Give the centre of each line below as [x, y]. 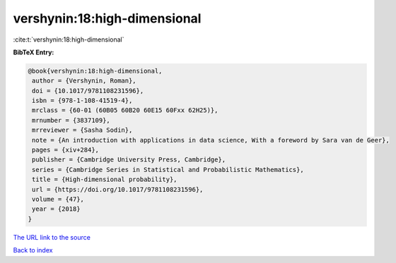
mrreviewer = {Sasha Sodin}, [82, 130]
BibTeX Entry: [34, 52]
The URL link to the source [52, 237]
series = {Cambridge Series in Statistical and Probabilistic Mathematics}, [168, 170]
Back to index [33, 250]
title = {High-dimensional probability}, [105, 179]
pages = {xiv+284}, [65, 150]
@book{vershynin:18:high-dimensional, [95, 71]
